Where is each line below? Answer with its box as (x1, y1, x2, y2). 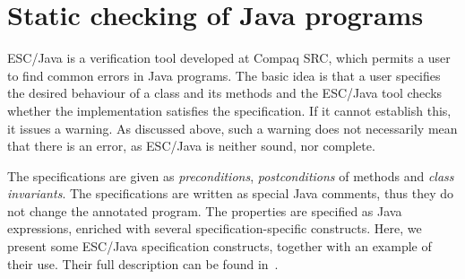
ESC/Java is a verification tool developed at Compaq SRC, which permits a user (7, 48, 451, 67)
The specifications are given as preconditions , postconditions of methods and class (7, 166, 454, 185)
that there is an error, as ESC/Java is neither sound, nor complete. (7, 136, 375, 155)
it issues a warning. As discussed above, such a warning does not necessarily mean (7, 118, 458, 137)
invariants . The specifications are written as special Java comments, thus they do (7, 184, 453, 203)
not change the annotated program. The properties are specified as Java (7, 201, 402, 220)
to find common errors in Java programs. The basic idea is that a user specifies (7, 65, 441, 84)
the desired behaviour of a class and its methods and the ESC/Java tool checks (7, 83, 443, 102)
